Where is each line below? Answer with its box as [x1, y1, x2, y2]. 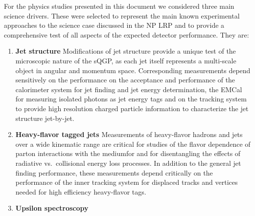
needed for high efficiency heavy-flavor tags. [15, 186, 146, 196]
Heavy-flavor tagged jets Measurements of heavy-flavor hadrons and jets [15, 129, 243, 139]
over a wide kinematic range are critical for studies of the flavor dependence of [15, 138, 251, 149]
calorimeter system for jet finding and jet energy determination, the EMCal [15, 84, 242, 94]
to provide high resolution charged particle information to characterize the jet [15, 103, 249, 113]
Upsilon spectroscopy [15, 203, 89, 213]
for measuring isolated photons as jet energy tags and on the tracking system [15, 94, 247, 104]
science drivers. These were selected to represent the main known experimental [4, 10, 240, 20]
